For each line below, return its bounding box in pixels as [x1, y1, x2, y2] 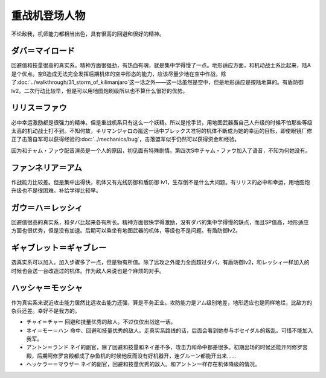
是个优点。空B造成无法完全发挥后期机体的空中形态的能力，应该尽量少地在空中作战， [11, 70, 222, 77]
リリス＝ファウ [11, 103, 67, 113]
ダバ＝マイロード [11, 46, 75, 56]
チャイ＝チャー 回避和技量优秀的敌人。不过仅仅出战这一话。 [26, 318, 176, 325]
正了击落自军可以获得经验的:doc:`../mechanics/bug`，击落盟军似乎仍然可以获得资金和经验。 [11, 136, 240, 143]
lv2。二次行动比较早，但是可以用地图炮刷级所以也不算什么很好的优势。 [11, 87, 188, 94]
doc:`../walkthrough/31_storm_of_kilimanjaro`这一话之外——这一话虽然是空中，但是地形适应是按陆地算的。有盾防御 [18, 78, 304, 86]
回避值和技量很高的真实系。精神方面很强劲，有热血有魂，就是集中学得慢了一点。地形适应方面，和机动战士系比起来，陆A [11, 62, 311, 69]
